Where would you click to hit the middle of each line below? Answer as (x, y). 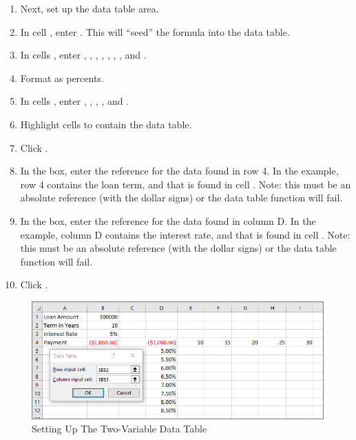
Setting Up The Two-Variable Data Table (119, 429)
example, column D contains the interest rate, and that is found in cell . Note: (185, 234)
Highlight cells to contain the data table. (106, 124)
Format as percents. (62, 78)
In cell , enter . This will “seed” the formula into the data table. (155, 31)
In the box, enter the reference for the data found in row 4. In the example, (179, 171)
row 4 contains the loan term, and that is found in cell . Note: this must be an (186, 184)
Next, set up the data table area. (90, 8)
